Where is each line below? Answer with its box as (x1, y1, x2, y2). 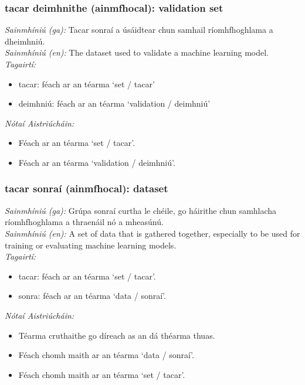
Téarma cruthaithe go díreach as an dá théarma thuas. (18, 329, 215, 341)
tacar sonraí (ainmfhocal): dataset (5, 181, 168, 196)
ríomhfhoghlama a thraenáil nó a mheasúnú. (5, 216, 164, 228)
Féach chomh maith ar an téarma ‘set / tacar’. (18, 368, 185, 380)
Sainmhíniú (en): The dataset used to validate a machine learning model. (5, 46, 269, 59)
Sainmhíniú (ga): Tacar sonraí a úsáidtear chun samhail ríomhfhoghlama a (5, 23, 273, 36)
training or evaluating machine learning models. (5, 239, 177, 251)
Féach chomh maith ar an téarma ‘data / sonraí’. (18, 349, 194, 361)
